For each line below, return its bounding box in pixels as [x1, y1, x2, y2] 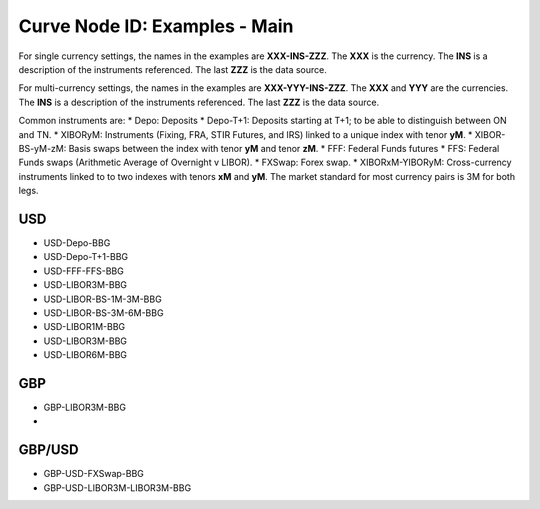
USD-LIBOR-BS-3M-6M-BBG [43, 306, 164, 319]
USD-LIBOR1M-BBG [43, 321, 126, 333]
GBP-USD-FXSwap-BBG [43, 468, 145, 480]
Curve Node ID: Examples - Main [18, 15, 294, 37]
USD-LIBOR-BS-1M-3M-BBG [43, 293, 162, 305]
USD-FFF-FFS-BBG [43, 265, 124, 277]
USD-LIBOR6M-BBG [43, 349, 128, 361]
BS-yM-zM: [18, 142, 67, 154]
